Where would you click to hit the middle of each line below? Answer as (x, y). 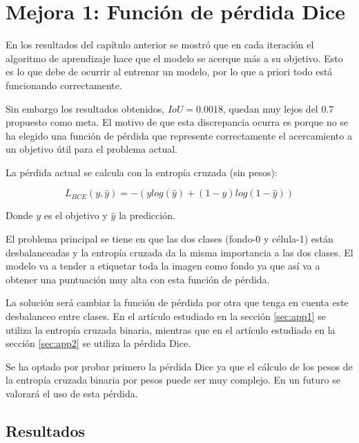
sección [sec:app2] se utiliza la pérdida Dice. (98, 343)
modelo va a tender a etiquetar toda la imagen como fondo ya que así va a (163, 266)
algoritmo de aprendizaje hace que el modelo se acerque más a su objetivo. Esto (174, 58)
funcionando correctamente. (64, 85)
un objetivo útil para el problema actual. (92, 149)
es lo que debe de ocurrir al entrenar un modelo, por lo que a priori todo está (169, 72)
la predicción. (147, 215)
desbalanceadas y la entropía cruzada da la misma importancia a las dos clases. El (179, 252)
